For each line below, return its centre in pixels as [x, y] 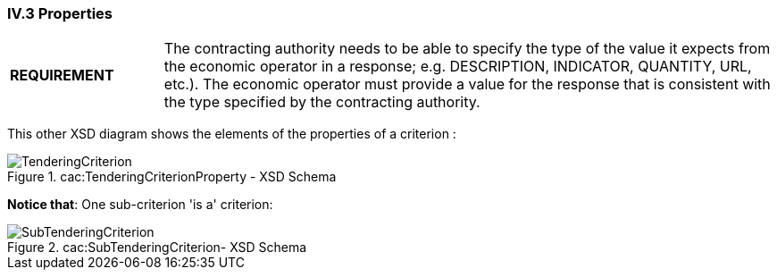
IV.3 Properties [60, 13]
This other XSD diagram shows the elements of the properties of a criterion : [232, 134]
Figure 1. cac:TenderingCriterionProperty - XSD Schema [172, 177]
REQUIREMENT [62, 76]
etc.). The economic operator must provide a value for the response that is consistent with [467, 84]
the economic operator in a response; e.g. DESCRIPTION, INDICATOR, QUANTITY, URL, [458, 67]
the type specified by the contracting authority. [322, 102]
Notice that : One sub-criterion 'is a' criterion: [140, 205]
